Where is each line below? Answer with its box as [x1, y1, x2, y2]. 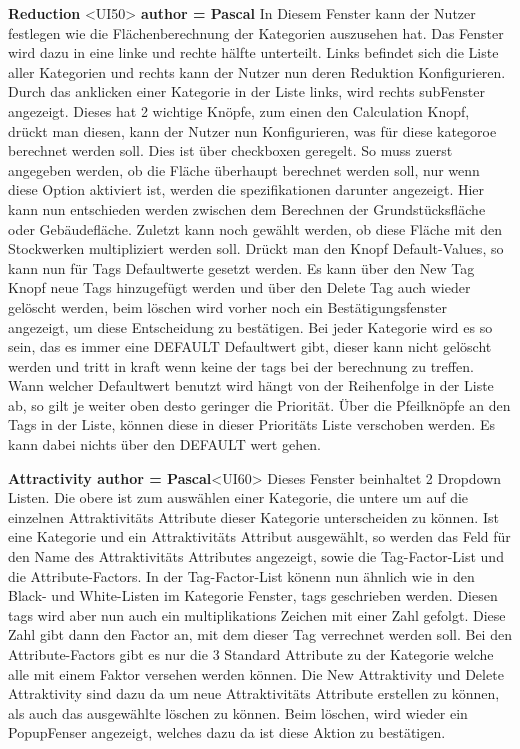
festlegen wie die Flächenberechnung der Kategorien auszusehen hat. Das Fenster [8, 22, 504, 43]
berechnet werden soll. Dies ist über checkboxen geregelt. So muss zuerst [8, 140, 453, 161]
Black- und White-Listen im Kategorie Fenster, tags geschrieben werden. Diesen [8, 585, 498, 606]
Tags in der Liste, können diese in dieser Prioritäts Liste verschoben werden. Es [8, 414, 495, 435]
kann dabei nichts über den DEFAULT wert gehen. [8, 434, 321, 455]
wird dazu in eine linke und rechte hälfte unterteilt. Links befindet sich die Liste [8, 42, 499, 63]
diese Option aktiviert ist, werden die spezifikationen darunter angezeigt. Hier [8, 179, 485, 200]
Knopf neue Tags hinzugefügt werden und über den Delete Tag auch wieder [8, 277, 471, 298]
